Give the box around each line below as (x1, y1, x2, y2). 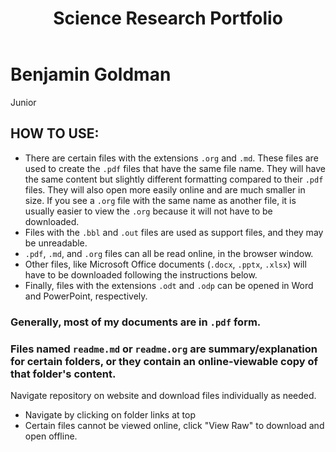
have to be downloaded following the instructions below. (24, 268, 258, 281)
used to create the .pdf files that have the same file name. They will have (24, 162, 326, 174)
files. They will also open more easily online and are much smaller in (24, 183, 306, 196)
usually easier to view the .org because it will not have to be (24, 205, 273, 217)
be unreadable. (24, 237, 88, 249)
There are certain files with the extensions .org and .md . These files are (24, 152, 319, 164)
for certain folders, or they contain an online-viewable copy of (10, 354, 319, 368)
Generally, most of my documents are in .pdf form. (10, 315, 262, 329)
